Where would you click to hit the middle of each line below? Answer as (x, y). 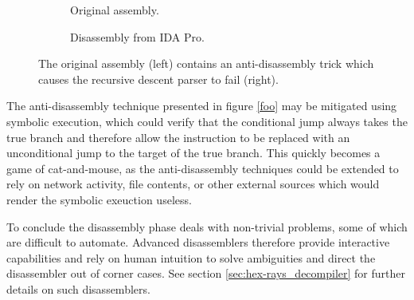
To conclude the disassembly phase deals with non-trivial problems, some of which (207, 226)
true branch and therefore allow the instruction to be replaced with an (178, 137)
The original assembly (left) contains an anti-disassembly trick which (206, 63)
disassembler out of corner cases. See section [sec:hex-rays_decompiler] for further (206, 273)
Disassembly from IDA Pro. (137, 36)
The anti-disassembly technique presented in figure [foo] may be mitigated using (202, 106)
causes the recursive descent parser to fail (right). (158, 79)
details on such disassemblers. (78, 288)
